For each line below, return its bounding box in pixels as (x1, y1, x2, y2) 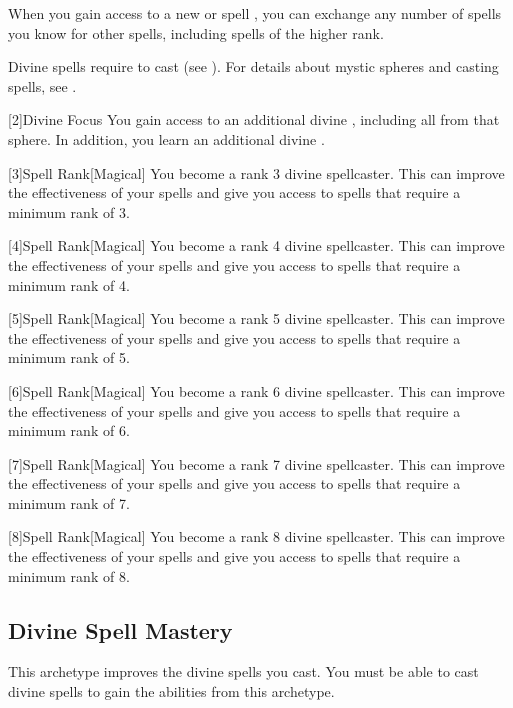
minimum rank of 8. (8, 565, 130, 586)
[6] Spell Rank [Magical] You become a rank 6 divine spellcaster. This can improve (8, 380, 505, 401)
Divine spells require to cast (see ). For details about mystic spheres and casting (8, 56, 499, 77)
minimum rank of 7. (8, 492, 130, 513)
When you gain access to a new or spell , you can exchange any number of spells (8, 3, 502, 23)
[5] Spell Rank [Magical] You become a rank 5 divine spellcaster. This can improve (8, 308, 505, 329)
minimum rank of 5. (8, 347, 130, 368)
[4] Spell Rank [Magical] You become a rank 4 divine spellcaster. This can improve (8, 235, 505, 256)
